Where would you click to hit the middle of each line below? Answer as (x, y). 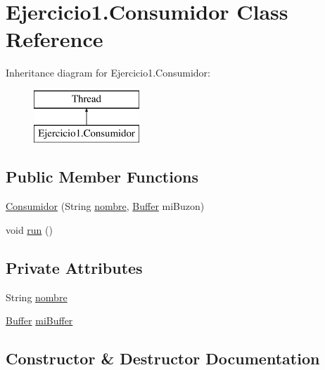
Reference (55, 39)
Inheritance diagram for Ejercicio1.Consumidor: (108, 73)
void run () (29, 229)
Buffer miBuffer (39, 321)
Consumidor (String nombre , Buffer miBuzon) (105, 206)
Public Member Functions (102, 177)
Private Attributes (74, 267)
